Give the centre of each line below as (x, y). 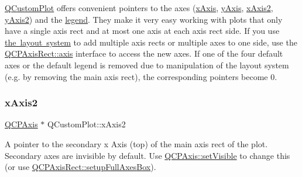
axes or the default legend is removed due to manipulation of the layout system (147, 65)
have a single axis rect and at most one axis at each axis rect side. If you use (142, 31)
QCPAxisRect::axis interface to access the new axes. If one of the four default (144, 53)
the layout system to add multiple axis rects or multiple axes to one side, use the (151, 42)
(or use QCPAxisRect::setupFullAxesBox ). (80, 167)
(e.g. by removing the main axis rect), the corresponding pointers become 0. (141, 76)
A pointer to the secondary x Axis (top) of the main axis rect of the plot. (136, 143)
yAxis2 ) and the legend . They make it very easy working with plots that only (144, 19)
